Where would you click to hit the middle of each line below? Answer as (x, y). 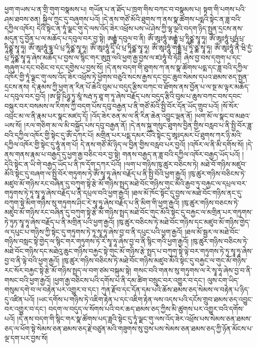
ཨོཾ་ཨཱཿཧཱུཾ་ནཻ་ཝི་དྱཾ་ (234, 48)
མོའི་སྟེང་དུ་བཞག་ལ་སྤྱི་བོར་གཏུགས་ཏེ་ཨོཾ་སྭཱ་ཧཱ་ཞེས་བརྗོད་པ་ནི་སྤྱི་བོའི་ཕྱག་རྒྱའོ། (95, 174)
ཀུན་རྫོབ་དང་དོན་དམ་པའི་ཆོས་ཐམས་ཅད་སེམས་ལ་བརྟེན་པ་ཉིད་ (175, 290)
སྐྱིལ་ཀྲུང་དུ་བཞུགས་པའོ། (71, 19)
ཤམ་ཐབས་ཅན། (22, 19)
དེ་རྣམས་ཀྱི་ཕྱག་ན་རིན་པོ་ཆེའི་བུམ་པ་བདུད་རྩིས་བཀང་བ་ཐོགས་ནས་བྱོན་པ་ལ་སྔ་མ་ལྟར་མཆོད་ (141, 86)
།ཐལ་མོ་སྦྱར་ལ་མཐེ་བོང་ (212, 231)
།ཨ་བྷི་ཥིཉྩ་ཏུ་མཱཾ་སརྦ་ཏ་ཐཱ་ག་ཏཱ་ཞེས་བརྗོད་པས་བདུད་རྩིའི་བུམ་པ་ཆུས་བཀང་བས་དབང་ (145, 96)
